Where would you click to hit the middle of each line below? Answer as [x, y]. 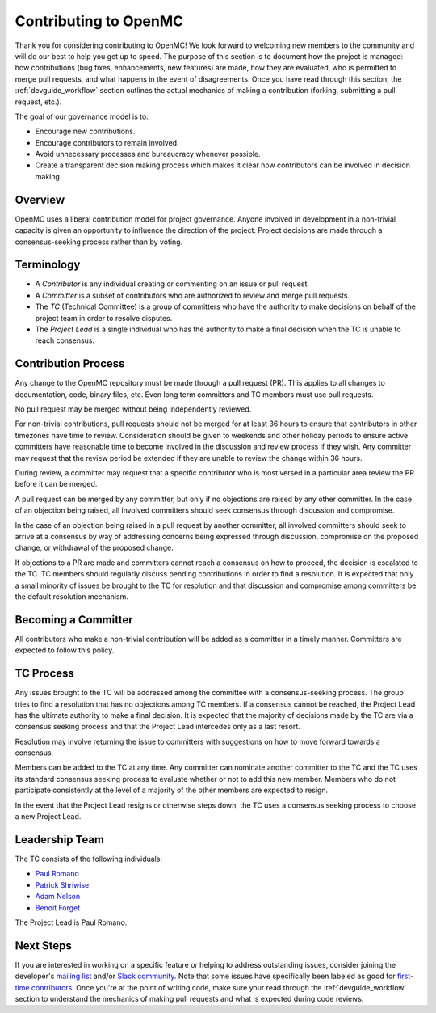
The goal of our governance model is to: [82, 116]
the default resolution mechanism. [72, 596]
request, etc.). [38, 102]
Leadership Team [60, 840]
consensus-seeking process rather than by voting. [99, 242]
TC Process [44, 674]
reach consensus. [65, 340]
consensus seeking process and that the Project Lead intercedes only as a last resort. [157, 727]
